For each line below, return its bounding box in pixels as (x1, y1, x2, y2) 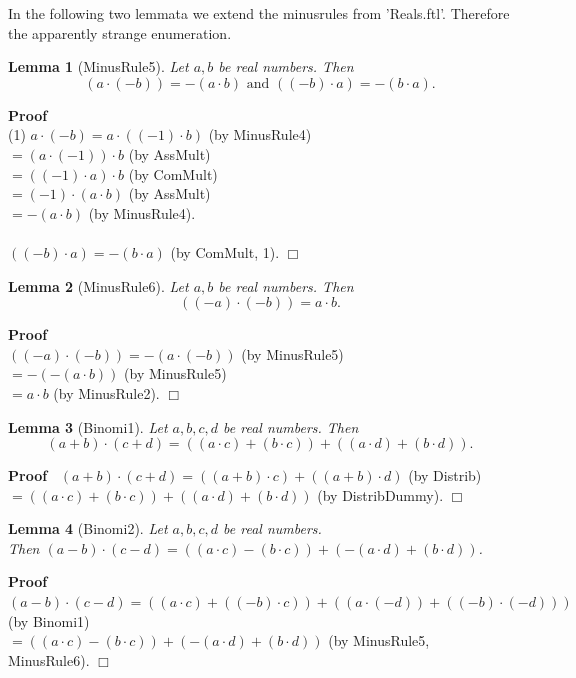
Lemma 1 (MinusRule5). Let (8, 56, 189, 77)
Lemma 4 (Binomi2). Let (8, 518, 168, 539)
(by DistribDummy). (317, 484, 444, 505)
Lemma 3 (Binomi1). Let (8, 416, 168, 437)
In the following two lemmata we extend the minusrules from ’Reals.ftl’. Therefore (8, 3, 510, 23)
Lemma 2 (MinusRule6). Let (8, 275, 189, 296)
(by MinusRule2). (53, 382, 160, 403)
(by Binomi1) (8, 610, 90, 631)
